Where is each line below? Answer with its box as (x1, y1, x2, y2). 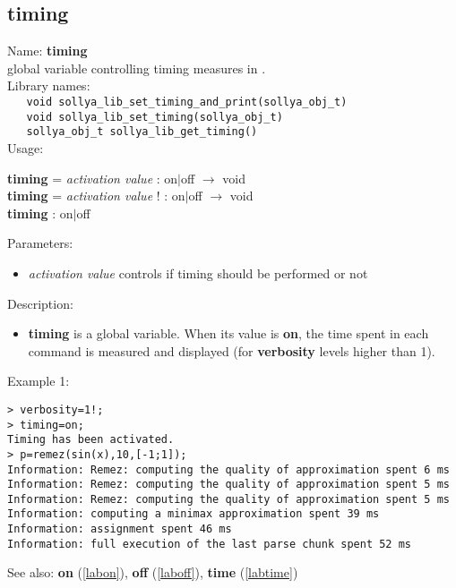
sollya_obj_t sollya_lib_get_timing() (26, 125, 258, 139)
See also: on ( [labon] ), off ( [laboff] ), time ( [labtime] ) (7, 563, 298, 582)
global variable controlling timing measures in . (7, 58, 266, 77)
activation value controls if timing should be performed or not (28, 263, 368, 282)
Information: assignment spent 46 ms (7, 523, 232, 536)
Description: (7, 294, 73, 312)
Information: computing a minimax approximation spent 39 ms (7, 507, 380, 521)
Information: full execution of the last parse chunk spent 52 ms (7, 537, 412, 550)
